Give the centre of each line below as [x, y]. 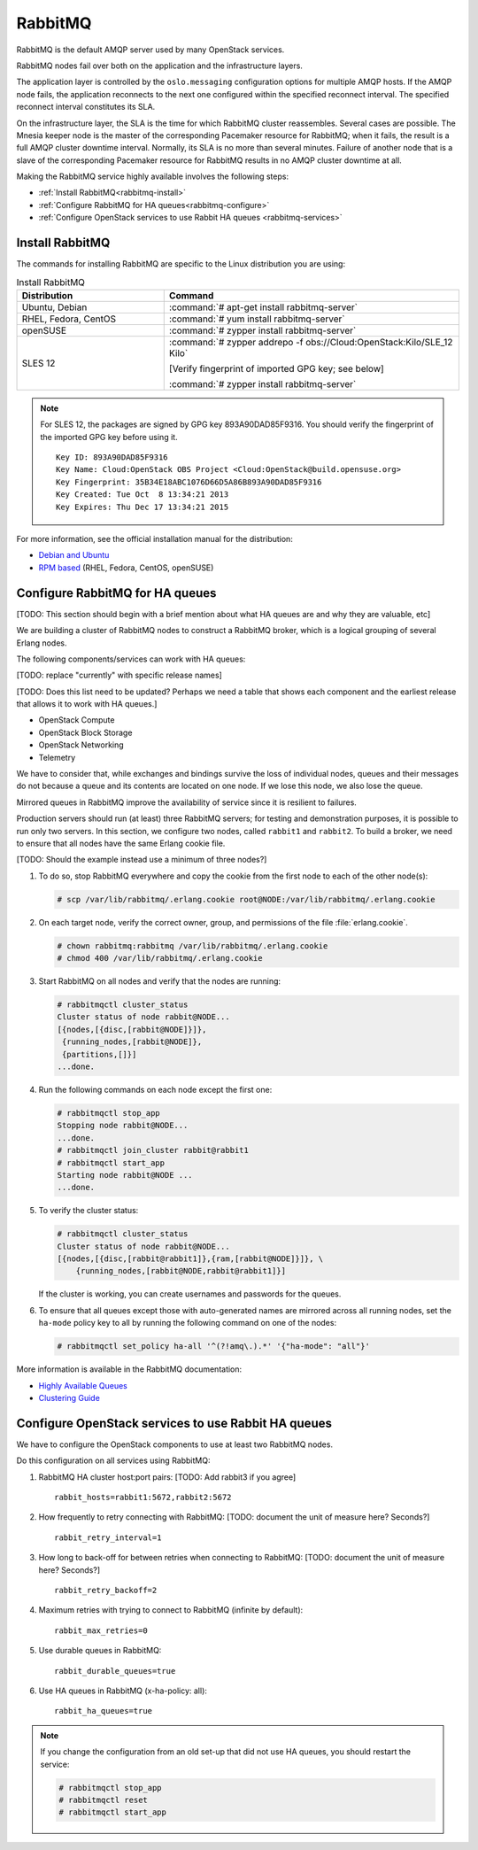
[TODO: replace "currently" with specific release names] [119, 675]
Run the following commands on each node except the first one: [155, 1090]
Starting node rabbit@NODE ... [125, 1175]
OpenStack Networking [81, 745]
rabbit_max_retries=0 [101, 1630]
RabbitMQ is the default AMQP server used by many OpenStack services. [150, 50]
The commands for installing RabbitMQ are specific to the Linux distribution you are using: [181, 264]
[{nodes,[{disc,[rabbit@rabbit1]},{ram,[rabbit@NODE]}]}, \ [190, 1259]
